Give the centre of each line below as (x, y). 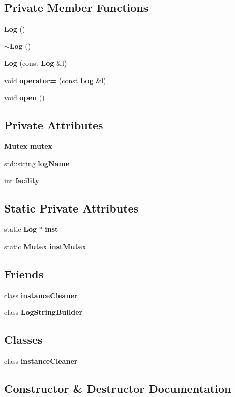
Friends (24, 273)
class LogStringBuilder (43, 312)
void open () (24, 97)
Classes (23, 340)
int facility (22, 180)
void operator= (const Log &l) (55, 80)
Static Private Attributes (71, 208)
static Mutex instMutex (45, 246)
